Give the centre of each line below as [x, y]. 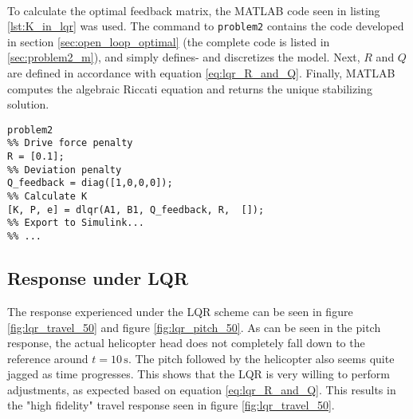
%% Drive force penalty [70, 143]
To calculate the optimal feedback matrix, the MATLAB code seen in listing [194, 10]
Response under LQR [98, 278]
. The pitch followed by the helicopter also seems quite [261, 358]
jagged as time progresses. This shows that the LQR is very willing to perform [199, 374]
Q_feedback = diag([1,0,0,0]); [90, 183]
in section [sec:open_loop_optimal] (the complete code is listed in [169, 41]
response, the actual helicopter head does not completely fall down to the [186, 343]
